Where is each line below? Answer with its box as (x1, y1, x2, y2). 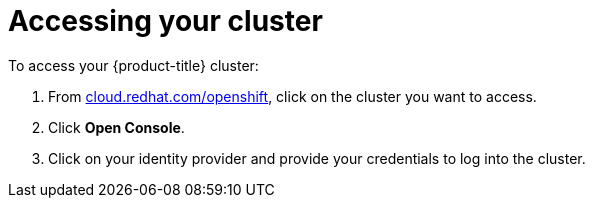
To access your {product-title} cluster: (8, 56, 259, 74)
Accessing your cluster (8, 4, 323, 38)
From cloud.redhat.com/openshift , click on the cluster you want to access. (48, 87, 537, 105)
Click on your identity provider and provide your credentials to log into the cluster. (48, 149, 586, 167)
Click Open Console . (48, 118, 185, 136)
